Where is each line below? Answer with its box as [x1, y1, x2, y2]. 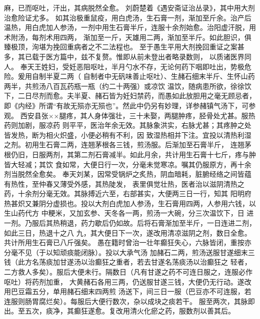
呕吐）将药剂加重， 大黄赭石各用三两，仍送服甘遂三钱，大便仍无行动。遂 [4, 276, 244, 287]
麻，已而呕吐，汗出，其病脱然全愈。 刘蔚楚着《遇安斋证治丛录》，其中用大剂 [4, 2, 255, 12]
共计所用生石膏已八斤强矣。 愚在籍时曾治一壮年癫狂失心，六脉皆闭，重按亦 [4, 237, 251, 248]
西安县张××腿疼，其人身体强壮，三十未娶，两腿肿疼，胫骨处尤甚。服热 [20, 110, 255, 120]
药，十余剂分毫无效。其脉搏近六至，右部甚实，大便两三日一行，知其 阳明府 [4, 188, 251, 199]
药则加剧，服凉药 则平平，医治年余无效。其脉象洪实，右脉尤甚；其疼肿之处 [4, 120, 251, 130]
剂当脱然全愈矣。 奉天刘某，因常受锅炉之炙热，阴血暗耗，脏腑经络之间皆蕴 [4, 169, 251, 179]
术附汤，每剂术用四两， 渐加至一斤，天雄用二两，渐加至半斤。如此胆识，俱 [4, 31, 251, 42]
